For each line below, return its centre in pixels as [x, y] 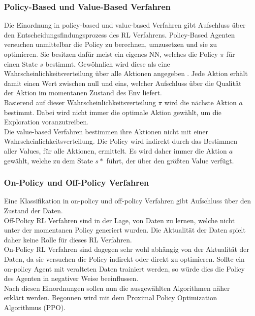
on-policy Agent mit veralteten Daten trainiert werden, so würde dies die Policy [125, 268]
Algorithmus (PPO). [35, 307]
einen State [21, 63]
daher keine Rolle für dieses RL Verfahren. [68, 239]
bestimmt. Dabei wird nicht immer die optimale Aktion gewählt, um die [113, 112]
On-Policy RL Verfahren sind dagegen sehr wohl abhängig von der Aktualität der [127, 249]
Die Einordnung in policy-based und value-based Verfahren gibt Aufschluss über [125, 25]
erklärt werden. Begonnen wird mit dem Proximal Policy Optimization [111, 297]
